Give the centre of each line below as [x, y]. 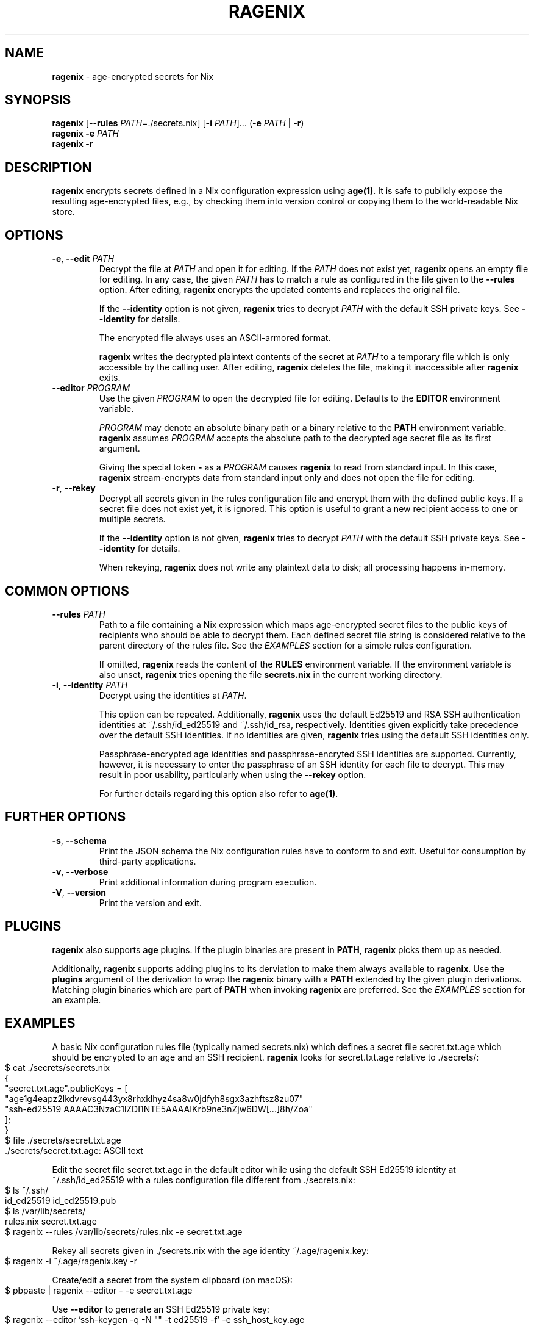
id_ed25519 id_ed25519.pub [61, 1200]
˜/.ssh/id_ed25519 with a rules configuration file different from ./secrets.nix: [204, 1180]
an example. [77, 999]
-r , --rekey [74, 488]
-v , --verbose [80, 871]
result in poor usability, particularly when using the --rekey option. [233, 774]
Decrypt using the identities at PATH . [173, 695]
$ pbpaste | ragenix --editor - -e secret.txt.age [99, 1290]
